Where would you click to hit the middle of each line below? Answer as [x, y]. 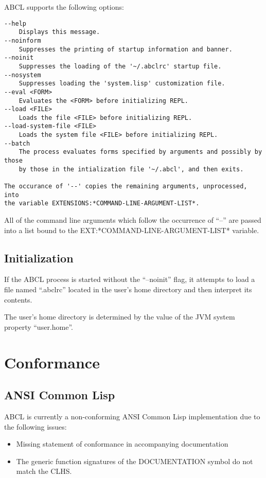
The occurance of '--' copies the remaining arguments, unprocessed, [126, 187]
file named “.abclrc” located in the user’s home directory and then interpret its [128, 289]
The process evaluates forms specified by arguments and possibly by [140, 152]
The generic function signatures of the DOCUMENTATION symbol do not [135, 461]
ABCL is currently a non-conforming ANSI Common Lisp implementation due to [132, 416]
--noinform [23, 40]
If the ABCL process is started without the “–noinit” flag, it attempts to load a [130, 279]
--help [15, 23]
